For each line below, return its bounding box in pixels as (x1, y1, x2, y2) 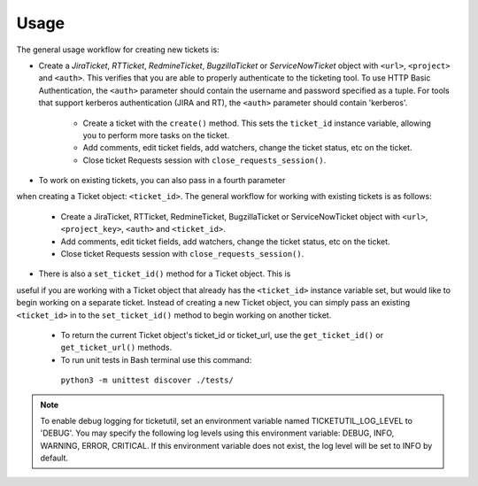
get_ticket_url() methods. (60, 342, 173, 353)
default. (40, 452, 69, 464)
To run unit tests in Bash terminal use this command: (60, 354, 252, 365)
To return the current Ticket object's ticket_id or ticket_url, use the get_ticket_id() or (60, 329, 384, 340)
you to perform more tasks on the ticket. (82, 129, 230, 141)
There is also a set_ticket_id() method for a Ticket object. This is (38, 268, 291, 279)
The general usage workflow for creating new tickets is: (16, 44, 220, 55)
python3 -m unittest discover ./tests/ (60, 375, 234, 385)
